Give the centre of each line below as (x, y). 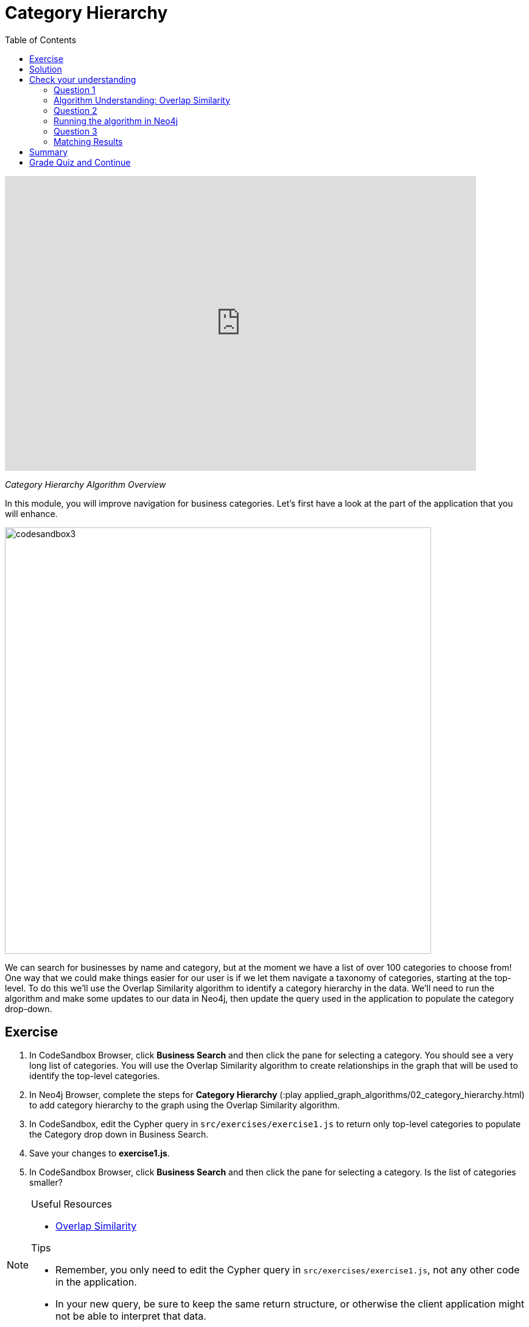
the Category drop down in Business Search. (119, 1135)
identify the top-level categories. (95, 1076)
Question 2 (75, 110)
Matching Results (88, 141)
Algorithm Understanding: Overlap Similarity (142, 100)
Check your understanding (83, 79)
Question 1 (75, 90)
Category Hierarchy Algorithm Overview (86, 484)
